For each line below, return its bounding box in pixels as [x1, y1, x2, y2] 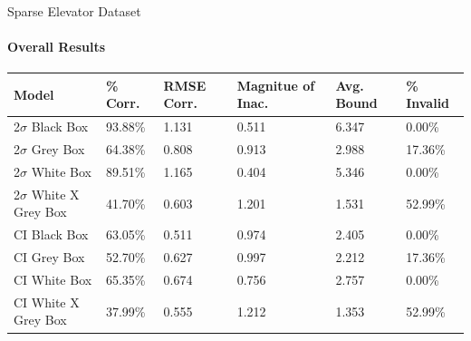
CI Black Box [14, 225, 89, 244]
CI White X [14, 292, 80, 311]
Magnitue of [236, 75, 315, 94]
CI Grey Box [14, 248, 85, 267]
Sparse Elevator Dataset [7, 2, 141, 20]
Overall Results [7, 37, 106, 56]
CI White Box [14, 269, 92, 288]
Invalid [406, 93, 450, 112]
